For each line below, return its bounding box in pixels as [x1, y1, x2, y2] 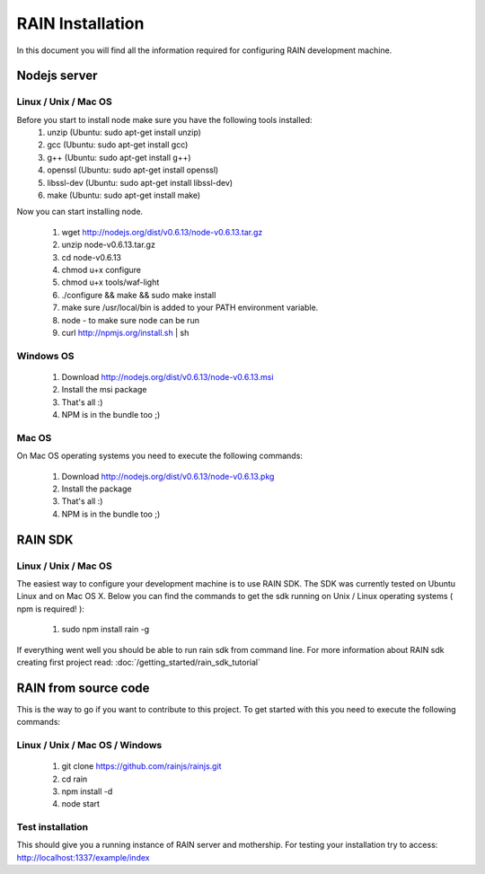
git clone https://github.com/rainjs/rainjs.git [61, 761, 222, 772]
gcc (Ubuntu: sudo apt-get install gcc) [47, 139, 189, 150]
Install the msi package [61, 384, 147, 395]
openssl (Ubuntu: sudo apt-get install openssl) [47, 164, 219, 175]
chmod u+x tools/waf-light [61, 277, 160, 287]
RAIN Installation [16, 13, 145, 33]
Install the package [61, 483, 132, 494]
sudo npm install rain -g [61, 624, 150, 635]
